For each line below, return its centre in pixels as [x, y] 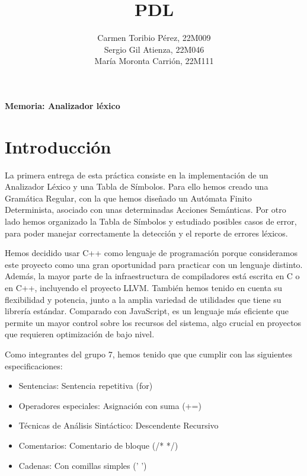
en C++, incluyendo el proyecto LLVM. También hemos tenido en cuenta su [144, 287]
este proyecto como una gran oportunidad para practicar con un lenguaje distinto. [154, 264]
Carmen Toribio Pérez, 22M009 [154, 38]
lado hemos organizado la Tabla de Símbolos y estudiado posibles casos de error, [151, 221]
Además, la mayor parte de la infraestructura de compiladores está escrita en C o [152, 276]
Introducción [58, 146]
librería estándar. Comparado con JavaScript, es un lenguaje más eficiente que [147, 311]
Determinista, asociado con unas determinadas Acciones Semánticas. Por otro [145, 210]
